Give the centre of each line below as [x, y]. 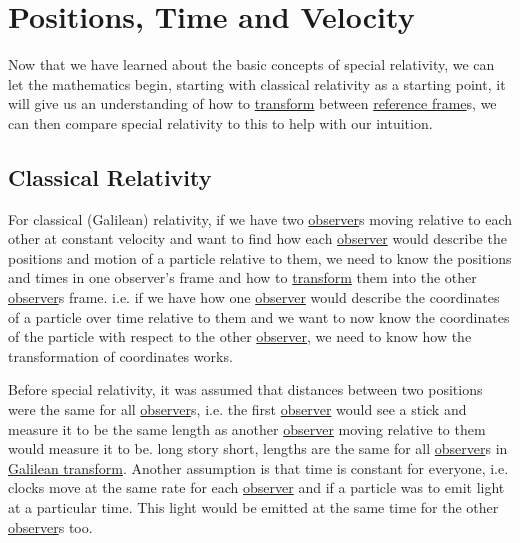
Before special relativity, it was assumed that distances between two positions [245, 389]
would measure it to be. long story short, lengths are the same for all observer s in [258, 448]
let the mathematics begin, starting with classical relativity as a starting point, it [257, 83]
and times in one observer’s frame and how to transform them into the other [242, 277]
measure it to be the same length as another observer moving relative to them [247, 428]
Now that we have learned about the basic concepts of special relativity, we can [251, 64]
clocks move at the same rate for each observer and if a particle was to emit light [256, 487]
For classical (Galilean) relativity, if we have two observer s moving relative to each [260, 218]
